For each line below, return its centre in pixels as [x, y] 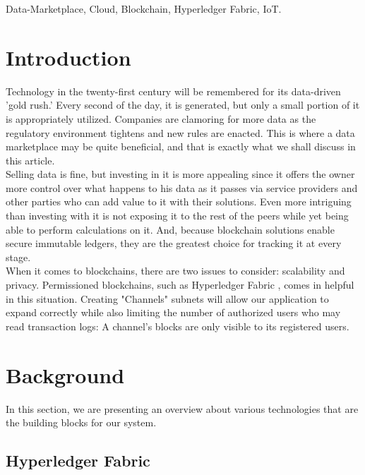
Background [65, 374]
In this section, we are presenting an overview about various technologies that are [182, 408]
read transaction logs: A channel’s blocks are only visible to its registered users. [178, 326]
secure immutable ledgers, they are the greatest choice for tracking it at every [174, 243]
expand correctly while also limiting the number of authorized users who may [173, 312]
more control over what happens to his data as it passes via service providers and [182, 187]
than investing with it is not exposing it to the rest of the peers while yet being [177, 216]
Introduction [68, 57]
